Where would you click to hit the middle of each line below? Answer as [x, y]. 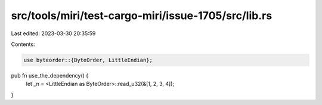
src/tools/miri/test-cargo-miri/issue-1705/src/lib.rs [142, 16]
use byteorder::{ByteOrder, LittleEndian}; [88, 60]
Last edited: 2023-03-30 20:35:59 [53, 33]
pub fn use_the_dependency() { [50, 75]
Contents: [23, 44]
